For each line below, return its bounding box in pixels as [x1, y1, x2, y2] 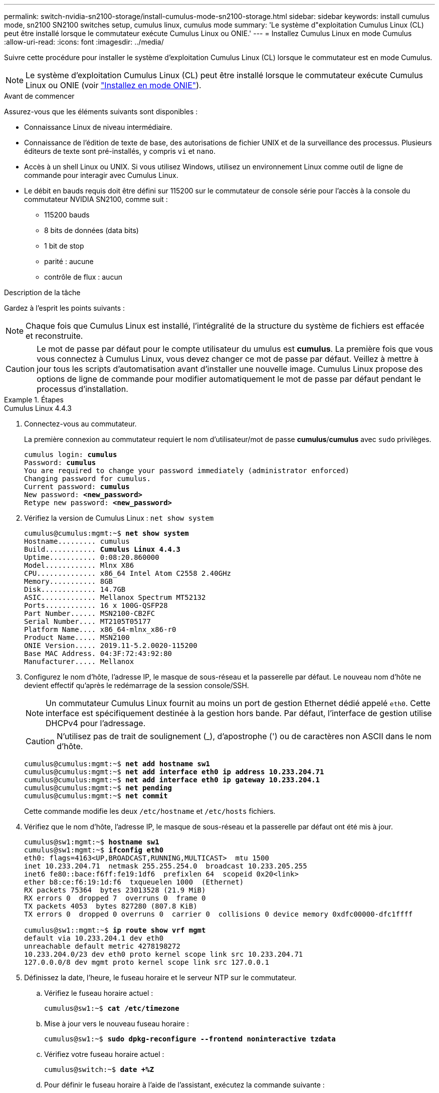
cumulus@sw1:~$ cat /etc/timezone [44, 1004, 179, 1012]
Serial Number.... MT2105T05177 [24, 617, 151, 625]
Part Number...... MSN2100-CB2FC [24, 609, 155, 617]
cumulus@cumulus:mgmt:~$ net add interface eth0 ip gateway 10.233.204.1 [24, 776, 320, 784]
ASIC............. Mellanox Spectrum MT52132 [24, 593, 206, 601]
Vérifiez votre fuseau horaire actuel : [44, 1050, 164, 1058]
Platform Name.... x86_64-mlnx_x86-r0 [24, 625, 176, 633]
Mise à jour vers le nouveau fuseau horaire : [44, 1019, 189, 1028]
